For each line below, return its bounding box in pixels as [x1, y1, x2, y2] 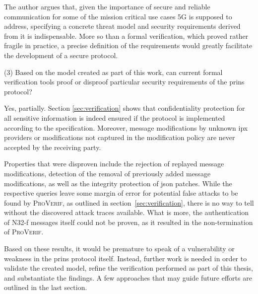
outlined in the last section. [4, 282, 87, 293]
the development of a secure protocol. [4, 50, 118, 60]
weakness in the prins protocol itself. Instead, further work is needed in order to [4, 253, 247, 263]
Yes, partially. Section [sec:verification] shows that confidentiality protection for [4, 103, 245, 113]
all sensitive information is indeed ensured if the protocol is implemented [4, 112, 225, 123]
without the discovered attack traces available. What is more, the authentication [4, 207, 249, 218]
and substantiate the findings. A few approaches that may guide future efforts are [4, 272, 252, 283]
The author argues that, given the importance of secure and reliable [4, 1, 210, 11]
